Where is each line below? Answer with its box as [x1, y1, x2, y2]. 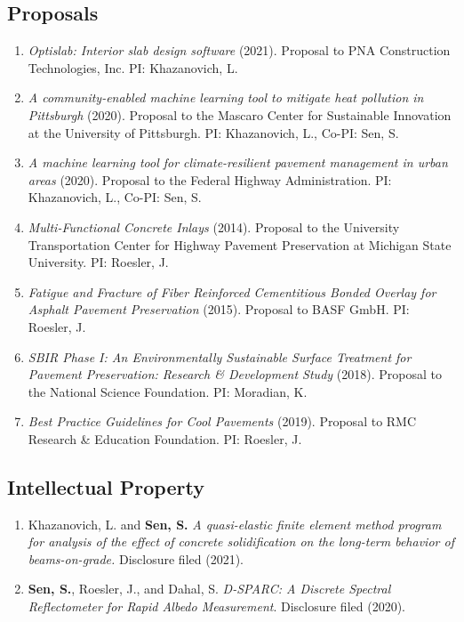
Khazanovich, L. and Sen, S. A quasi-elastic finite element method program [28, 514, 442, 533]
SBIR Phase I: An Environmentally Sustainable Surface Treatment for [28, 347, 412, 366]
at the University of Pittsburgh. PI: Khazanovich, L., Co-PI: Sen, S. [28, 123, 399, 141]
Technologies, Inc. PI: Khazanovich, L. [28, 58, 238, 77]
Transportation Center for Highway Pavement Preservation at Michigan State [28, 235, 452, 254]
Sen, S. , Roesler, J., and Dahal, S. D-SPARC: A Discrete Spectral [28, 579, 391, 598]
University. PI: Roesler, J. [28, 253, 169, 271]
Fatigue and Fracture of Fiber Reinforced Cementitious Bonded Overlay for [28, 282, 436, 301]
